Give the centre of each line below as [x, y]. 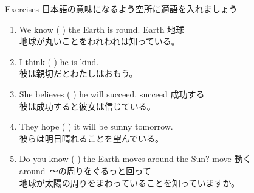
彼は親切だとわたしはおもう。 [78, 73]
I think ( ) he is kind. [59, 61]
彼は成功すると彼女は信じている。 [87, 106]
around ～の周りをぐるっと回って [85, 170]
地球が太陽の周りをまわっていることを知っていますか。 [129, 182]
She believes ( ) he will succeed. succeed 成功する [112, 93]
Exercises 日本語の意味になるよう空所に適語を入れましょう [121, 9]
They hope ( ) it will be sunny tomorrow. [96, 126]
